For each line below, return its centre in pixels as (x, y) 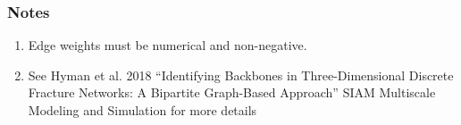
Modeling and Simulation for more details (142, 110)
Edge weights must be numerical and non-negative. (168, 45)
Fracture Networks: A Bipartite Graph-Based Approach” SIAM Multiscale (232, 92)
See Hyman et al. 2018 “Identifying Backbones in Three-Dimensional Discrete (241, 75)
